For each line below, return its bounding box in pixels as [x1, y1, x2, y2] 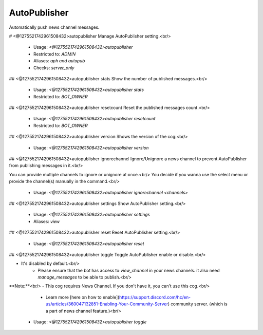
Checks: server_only [33, 65, 75, 71]
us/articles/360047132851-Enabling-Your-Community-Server [45, 301, 168, 307]
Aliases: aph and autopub [33, 58, 85, 64]
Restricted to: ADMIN [33, 51, 76, 57]
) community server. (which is [168, 301, 227, 307]
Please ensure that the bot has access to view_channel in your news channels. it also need [38, 267, 220, 273]
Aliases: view [33, 218, 60, 224]
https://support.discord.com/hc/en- [119, 294, 191, 300]
